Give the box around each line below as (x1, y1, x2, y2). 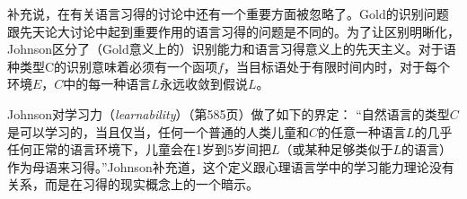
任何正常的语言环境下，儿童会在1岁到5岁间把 (7, 140, 271, 159)
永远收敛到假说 (159, 74, 248, 93)
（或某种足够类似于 (279, 140, 393, 159)
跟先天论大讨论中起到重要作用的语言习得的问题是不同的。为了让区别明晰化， (7, 22, 460, 40)
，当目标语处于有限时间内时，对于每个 (223, 56, 450, 75)
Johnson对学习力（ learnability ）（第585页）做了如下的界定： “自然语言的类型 (7, 104, 450, 123)
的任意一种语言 (318, 122, 407, 141)
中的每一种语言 (63, 74, 152, 93)
